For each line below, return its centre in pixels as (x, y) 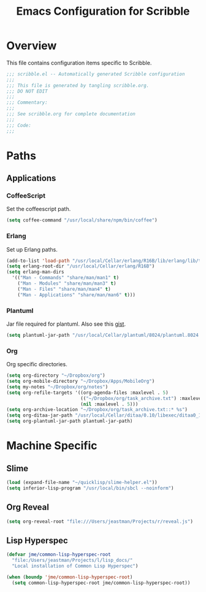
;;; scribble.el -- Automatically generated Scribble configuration (96, 74)
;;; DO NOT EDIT (27, 91)
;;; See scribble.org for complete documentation (71, 114)
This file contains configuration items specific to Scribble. (79, 63)
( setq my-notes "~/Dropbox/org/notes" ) (57, 387)
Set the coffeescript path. (39, 209)
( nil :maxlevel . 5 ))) (109, 404)
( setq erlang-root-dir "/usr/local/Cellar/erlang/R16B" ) (81, 266)
